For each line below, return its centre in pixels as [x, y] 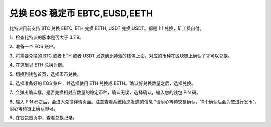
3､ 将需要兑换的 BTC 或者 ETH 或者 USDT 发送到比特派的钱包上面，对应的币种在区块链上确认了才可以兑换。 [121, 56]
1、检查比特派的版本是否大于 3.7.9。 [46, 37]
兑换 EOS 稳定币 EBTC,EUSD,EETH [81, 13]
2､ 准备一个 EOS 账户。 [33, 46]
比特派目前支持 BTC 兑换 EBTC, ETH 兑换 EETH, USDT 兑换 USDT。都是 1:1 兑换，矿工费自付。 [107, 28]
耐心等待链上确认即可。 [33, 109]
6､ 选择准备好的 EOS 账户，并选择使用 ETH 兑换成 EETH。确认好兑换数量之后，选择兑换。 [102, 83]
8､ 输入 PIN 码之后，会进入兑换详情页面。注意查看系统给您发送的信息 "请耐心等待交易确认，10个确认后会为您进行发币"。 [134, 102]
